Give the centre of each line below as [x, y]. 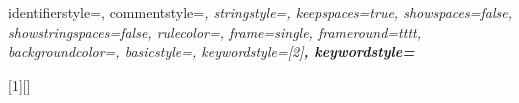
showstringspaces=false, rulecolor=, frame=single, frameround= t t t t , [215, 31]
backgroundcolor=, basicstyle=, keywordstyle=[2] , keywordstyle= [211, 51]
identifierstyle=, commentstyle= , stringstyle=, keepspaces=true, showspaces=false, [260, 12]
